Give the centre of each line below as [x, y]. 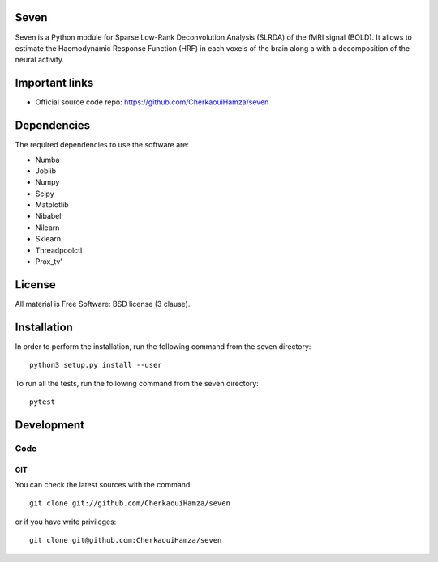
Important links [54, 83]
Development [50, 425]
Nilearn [47, 228]
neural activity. [40, 60]
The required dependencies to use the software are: [102, 145]
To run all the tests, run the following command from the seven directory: [137, 383]
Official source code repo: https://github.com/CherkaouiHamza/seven [152, 102]
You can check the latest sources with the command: [103, 484]
